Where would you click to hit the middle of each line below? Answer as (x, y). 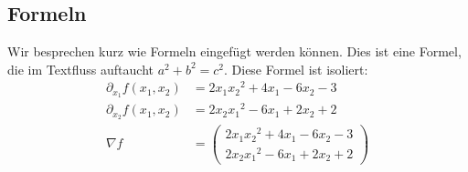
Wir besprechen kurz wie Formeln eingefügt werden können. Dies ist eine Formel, (234, 51)
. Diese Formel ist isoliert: (296, 69)
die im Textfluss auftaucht (80, 69)
